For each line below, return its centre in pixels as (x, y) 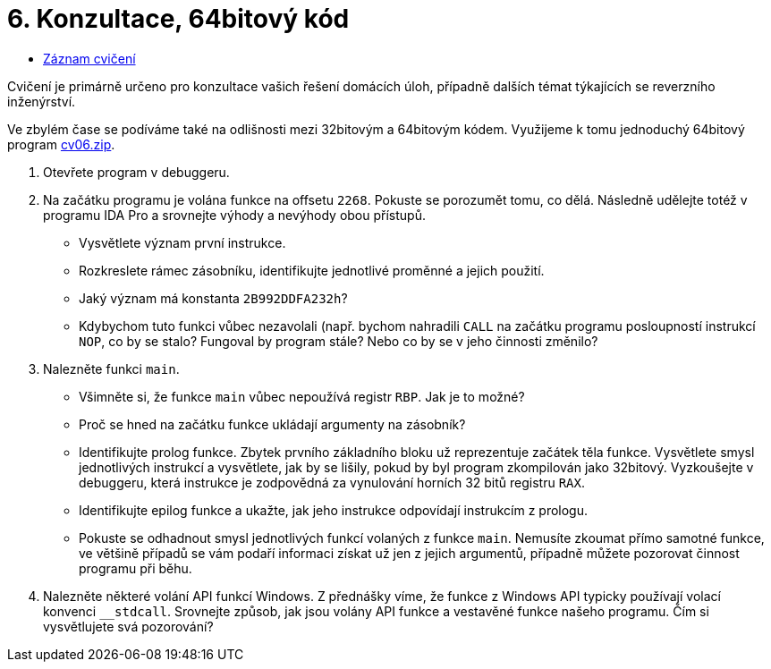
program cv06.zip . (61, 144)
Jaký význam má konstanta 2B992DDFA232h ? (213, 298)
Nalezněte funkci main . (111, 368)
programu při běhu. (136, 568)
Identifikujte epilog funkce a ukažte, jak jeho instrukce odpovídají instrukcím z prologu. (334, 510)
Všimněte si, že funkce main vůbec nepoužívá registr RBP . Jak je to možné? (302, 396)
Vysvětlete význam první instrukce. (182, 242)
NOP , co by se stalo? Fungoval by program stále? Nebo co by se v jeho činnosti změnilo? (339, 341)
